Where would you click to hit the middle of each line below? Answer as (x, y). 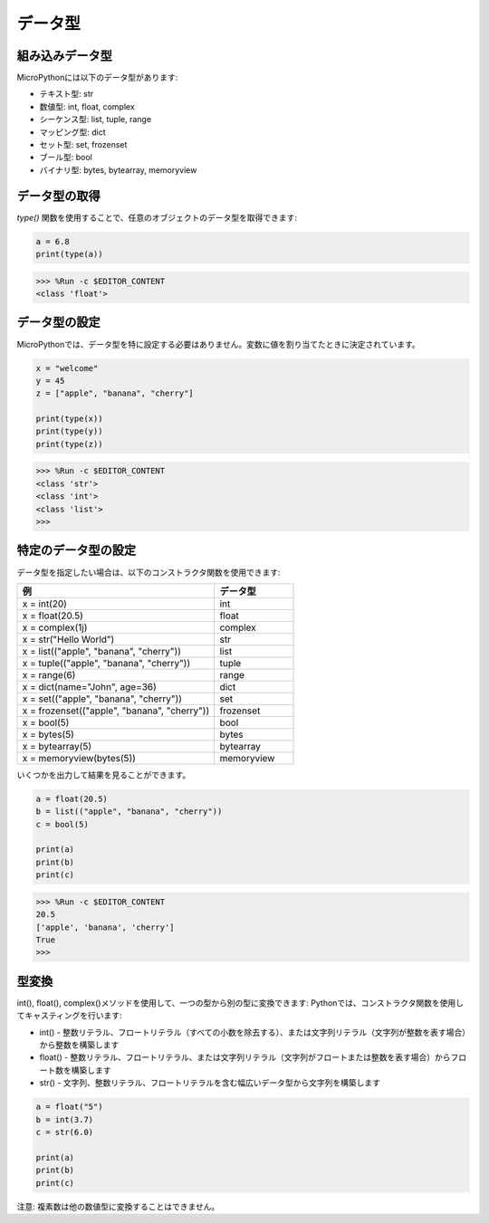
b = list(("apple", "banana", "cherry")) (129, 812)
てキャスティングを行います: (69, 1016)
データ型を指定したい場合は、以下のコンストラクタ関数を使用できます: (149, 572)
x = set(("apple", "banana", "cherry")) (102, 699)
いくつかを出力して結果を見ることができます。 (104, 775)
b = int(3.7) (65, 1119)
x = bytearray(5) (57, 746)
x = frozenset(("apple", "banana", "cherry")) (116, 711)
